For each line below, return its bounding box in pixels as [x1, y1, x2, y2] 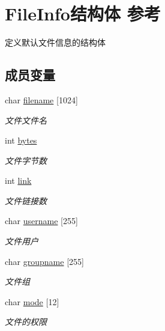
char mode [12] [5, 295, 59, 308]
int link [5, 174, 32, 187]
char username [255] [5, 214, 78, 227]
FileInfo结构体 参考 [5, 1, 161, 26]
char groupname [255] [5, 255, 84, 267]
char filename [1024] [5, 93, 78, 106]
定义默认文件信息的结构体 [5, 36, 106, 49]
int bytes [5, 134, 37, 147]
